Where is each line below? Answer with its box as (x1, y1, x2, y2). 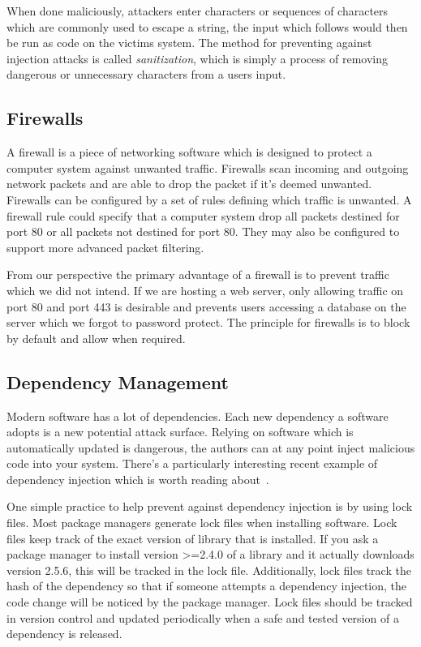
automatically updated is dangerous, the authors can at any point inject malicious (6, 439, 415, 456)
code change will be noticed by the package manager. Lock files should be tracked (6, 593, 413, 611)
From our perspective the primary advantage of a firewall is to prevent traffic (6, 266, 389, 283)
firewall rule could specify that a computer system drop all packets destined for (6, 207, 400, 224)
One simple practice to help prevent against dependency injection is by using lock (6, 498, 413, 515)
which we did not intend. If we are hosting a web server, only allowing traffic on (6, 281, 404, 298)
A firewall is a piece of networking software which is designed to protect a (6, 144, 372, 161)
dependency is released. (6, 625, 122, 642)
